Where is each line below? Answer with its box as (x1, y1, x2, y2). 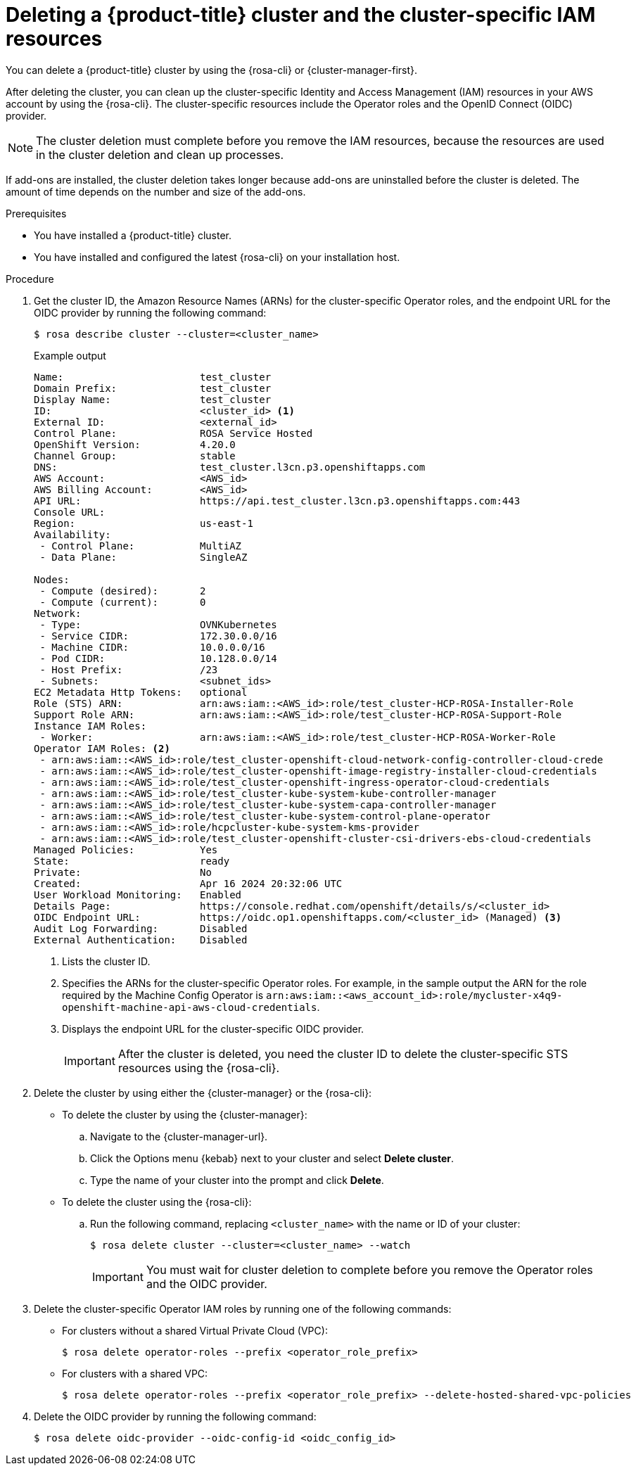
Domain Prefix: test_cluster (34, 382, 272, 394)
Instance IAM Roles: (34, 720, 147, 732)
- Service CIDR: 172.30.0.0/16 (39, 630, 277, 642)
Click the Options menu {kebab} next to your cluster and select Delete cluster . (90, 1152, 454, 1164)
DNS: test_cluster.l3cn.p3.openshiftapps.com (34, 461, 426, 473)
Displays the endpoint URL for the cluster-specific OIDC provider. (62, 1022, 364, 1035)
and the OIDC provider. (146, 1276, 267, 1291)
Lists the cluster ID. (62, 955, 151, 967)
